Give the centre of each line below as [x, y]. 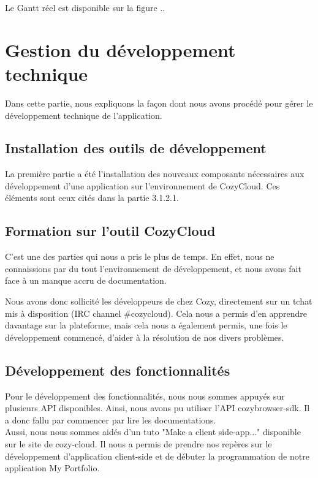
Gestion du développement [120, 49]
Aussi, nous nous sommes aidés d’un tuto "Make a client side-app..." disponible [153, 432]
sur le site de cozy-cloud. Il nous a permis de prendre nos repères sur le [138, 444]
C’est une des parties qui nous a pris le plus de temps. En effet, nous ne [140, 256]
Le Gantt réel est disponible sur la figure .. [85, 7]
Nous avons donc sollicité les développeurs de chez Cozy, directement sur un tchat [159, 301]
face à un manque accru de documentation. [86, 280]
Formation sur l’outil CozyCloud [110, 231]
